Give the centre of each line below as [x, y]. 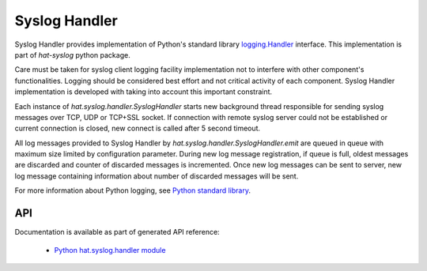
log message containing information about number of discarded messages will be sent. [157, 176]
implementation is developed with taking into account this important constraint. [144, 92]
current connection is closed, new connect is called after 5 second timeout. [138, 128]
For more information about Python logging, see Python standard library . [132, 190]
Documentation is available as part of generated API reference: [117, 232]
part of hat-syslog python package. [72, 55]
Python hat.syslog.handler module [110, 250]
